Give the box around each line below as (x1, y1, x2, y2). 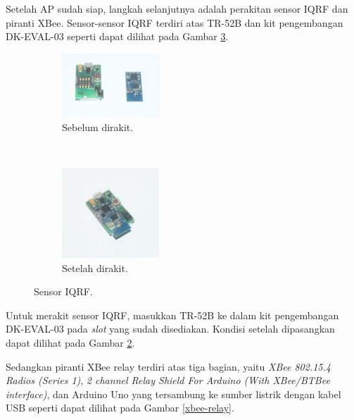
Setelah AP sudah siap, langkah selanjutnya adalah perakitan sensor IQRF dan (6, 1, 348, 16)
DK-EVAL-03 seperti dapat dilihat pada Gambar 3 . (6, 29, 229, 44)
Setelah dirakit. (62, 260, 128, 275)
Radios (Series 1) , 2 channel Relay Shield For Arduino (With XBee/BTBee (6, 373, 330, 388)
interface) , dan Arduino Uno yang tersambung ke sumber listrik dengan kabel (6, 386, 341, 401)
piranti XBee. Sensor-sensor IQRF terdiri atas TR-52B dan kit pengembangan (6, 15, 343, 30)
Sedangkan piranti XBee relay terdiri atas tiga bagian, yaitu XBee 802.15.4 (6, 359, 331, 373)
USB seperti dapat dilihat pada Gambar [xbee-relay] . (6, 400, 234, 415)
